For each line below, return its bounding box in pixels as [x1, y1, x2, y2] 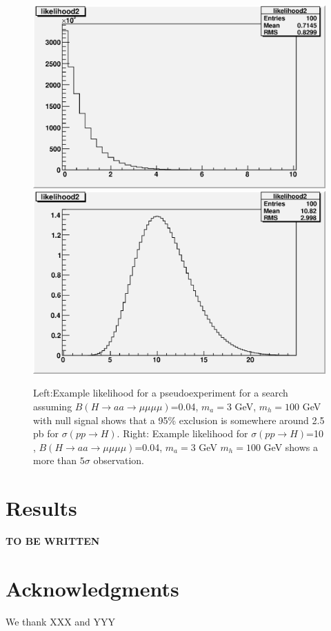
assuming [33, 399, 72, 413]
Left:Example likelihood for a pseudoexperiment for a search [33, 385, 288, 400]
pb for [33, 426, 59, 441]
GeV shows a [263, 439, 318, 454]
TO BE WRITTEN [6, 534, 100, 548]
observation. [93, 453, 145, 468]
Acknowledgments [6, 574, 179, 602]
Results [6, 494, 77, 522]
